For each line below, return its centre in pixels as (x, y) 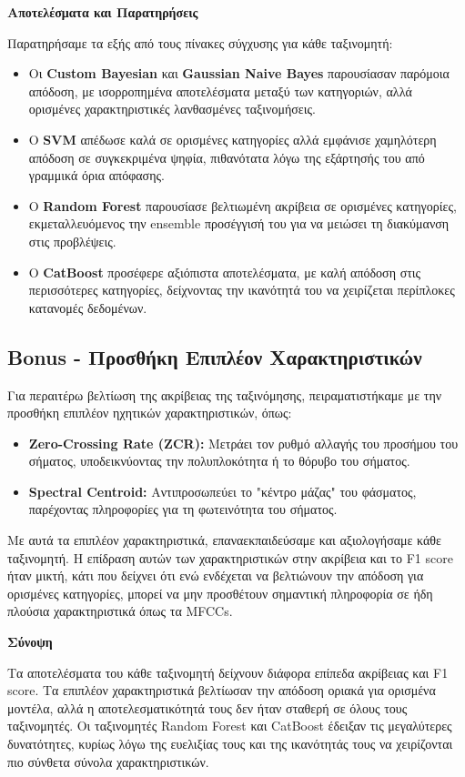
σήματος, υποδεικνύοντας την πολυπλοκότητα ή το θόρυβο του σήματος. (219, 461)
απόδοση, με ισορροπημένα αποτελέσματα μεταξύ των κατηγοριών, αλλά (220, 91)
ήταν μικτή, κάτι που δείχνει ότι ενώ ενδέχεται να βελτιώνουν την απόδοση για (216, 575)
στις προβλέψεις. (72, 241)
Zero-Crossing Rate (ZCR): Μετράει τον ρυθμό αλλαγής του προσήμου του (243, 443)
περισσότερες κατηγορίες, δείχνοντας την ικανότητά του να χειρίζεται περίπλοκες (242, 290)
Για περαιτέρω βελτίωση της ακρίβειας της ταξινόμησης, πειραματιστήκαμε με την (225, 394)
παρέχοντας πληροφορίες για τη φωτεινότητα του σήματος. (183, 509)
